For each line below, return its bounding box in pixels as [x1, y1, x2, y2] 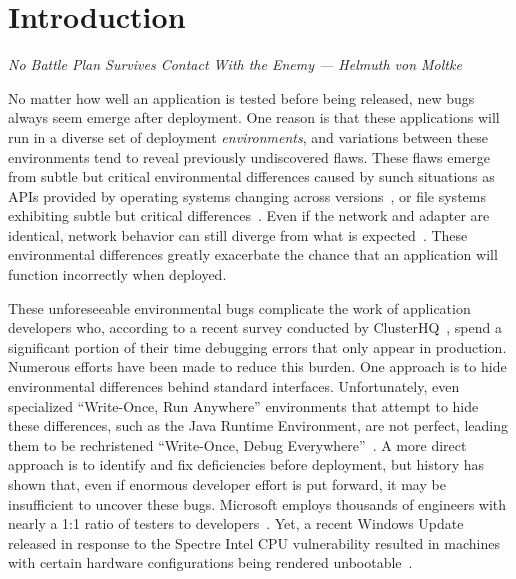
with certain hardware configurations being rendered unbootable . [8, 552, 413, 573]
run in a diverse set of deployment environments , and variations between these [8, 126, 489, 147]
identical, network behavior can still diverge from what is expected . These [8, 224, 468, 245]
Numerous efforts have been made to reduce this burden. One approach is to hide [8, 356, 507, 377]
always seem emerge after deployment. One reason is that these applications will [8, 107, 500, 128]
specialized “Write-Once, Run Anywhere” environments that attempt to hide [8, 395, 479, 416]
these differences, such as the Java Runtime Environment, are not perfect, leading [8, 415, 508, 436]
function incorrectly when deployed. [8, 264, 227, 285]
